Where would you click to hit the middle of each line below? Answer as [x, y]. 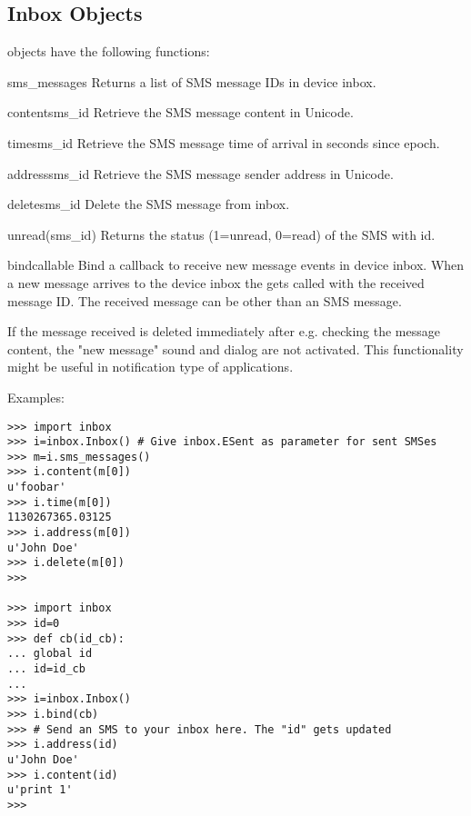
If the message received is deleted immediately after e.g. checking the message [224, 331]
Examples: [36, 397]
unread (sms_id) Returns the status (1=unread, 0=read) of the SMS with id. [221, 234]
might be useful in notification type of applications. [150, 367]
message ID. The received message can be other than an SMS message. [205, 300]
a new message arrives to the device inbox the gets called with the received [216, 282]
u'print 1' [40, 790]
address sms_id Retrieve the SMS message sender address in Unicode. [200, 173]
